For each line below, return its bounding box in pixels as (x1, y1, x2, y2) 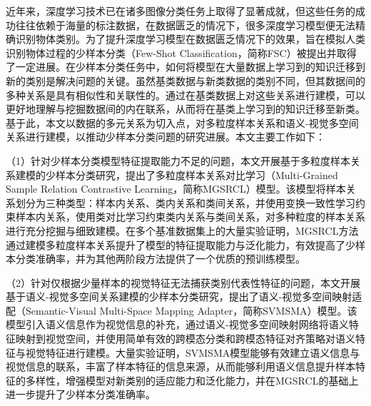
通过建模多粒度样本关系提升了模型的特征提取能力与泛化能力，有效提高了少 (6, 237, 355, 252)
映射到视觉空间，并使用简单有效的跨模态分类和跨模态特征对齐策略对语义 (15, 331, 355, 346)
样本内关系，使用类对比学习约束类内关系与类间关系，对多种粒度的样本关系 (15, 209, 365, 224)
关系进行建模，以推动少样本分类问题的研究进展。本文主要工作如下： (6, 129, 325, 144)
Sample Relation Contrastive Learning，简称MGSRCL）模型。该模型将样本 (6, 181, 346, 196)
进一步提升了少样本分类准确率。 (6, 387, 156, 402)
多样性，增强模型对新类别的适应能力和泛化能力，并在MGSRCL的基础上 (25, 372, 359, 387)
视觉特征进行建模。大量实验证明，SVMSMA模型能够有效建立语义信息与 (25, 345, 360, 360)
